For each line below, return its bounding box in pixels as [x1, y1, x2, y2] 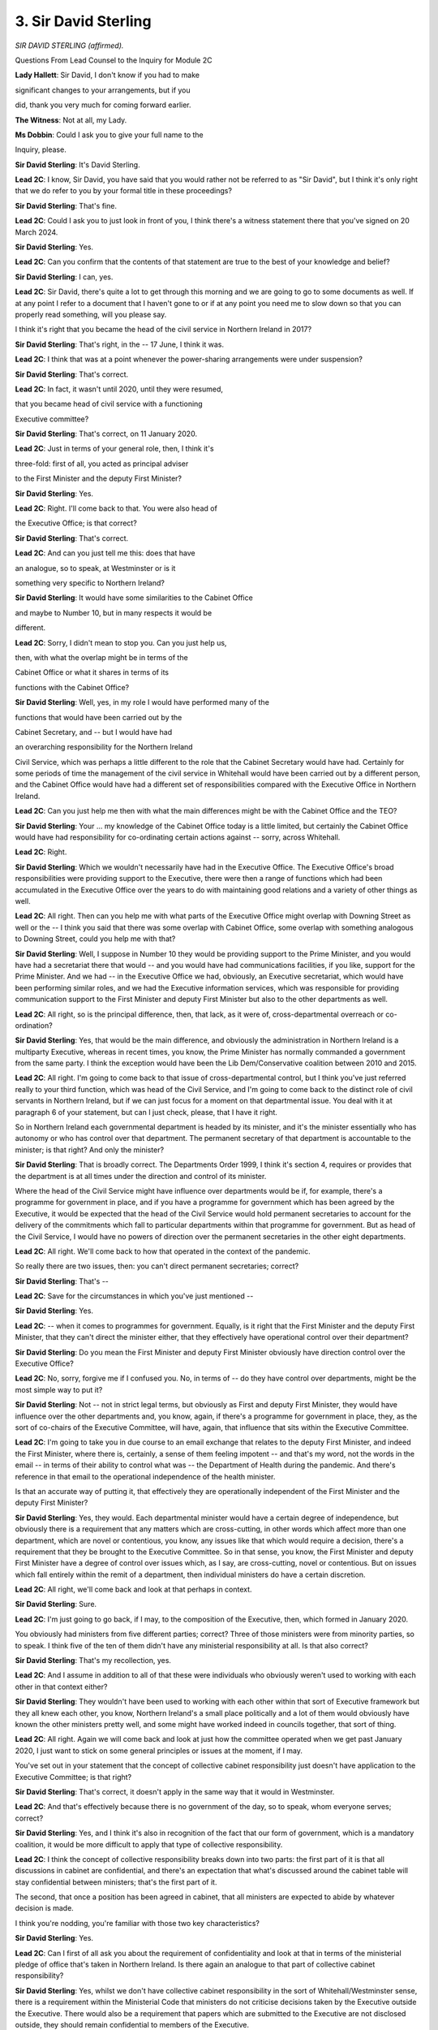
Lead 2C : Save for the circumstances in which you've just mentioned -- [15, 1291, 254, 1301]
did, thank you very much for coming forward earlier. [15, 100, 191, 110]
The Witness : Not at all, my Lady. [15, 114, 127, 125]
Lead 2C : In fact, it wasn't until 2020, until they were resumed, [15, 384, 223, 394]
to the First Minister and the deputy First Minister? [15, 473, 182, 483]
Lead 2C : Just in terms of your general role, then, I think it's [15, 443, 214, 454]
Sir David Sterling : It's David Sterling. [15, 159, 141, 170]
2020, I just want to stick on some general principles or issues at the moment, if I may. [15, 1746, 303, 1756]
